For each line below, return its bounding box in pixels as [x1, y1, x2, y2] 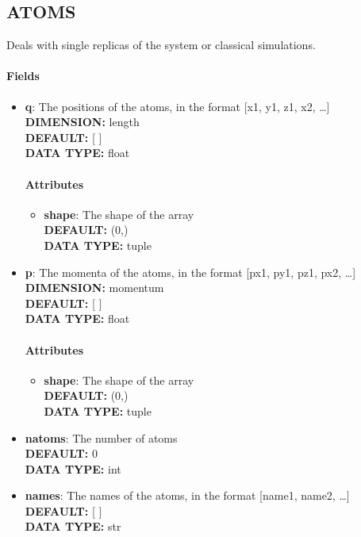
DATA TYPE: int [25, 460, 121, 477]
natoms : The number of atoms [25, 429, 178, 446]
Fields [6, 67, 40, 84]
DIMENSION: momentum [25, 279, 164, 296]
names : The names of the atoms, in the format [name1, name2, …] [25, 487, 350, 504]
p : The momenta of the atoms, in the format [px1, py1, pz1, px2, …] [25, 263, 356, 280]
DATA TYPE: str [25, 518, 121, 535]
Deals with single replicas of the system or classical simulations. [6, 36, 316, 53]
